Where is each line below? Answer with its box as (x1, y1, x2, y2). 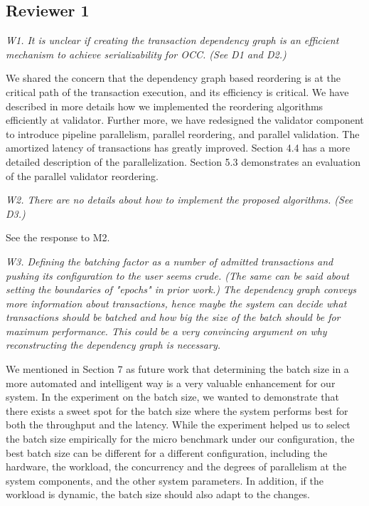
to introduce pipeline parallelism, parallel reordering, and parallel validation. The (6, 126, 360, 141)
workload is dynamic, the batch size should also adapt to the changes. (6, 487, 310, 502)
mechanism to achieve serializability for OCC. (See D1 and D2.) (6, 46, 287, 61)
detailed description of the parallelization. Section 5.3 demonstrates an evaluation (6, 154, 360, 169)
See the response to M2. (6, 230, 110, 245)
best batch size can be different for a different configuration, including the (6, 445, 328, 460)
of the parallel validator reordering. (6, 168, 159, 183)
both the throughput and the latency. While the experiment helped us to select (6, 417, 351, 432)
